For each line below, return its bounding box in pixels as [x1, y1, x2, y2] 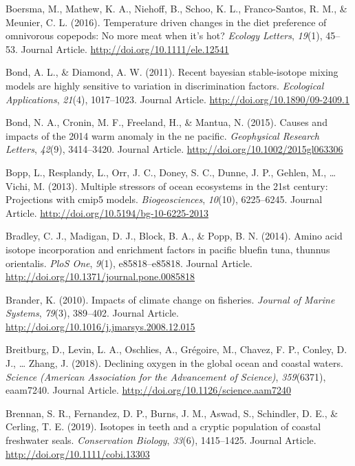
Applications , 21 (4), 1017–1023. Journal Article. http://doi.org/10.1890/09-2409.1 [6, 92, 349, 106]
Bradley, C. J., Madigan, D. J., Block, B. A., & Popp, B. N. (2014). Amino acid [6, 229, 343, 243]
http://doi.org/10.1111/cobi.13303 [6, 446, 150, 460]
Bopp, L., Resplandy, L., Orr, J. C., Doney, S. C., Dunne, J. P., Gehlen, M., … [6, 165, 336, 179]
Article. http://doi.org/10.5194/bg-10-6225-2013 [6, 205, 208, 220]
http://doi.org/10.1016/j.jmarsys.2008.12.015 [6, 319, 195, 333]
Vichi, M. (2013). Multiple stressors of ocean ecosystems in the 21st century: [6, 178, 328, 193]
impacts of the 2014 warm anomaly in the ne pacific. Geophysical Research [6, 128, 320, 142]
